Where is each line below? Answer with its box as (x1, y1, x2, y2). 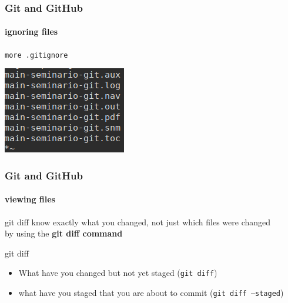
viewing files (5, 193, 55, 205)
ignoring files (5, 25, 58, 38)
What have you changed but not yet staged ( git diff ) (18, 267, 217, 279)
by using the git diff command (5, 227, 123, 239)
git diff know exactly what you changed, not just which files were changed (5, 215, 271, 228)
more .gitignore (5, 51, 68, 59)
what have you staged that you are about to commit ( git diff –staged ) (18, 286, 284, 298)
